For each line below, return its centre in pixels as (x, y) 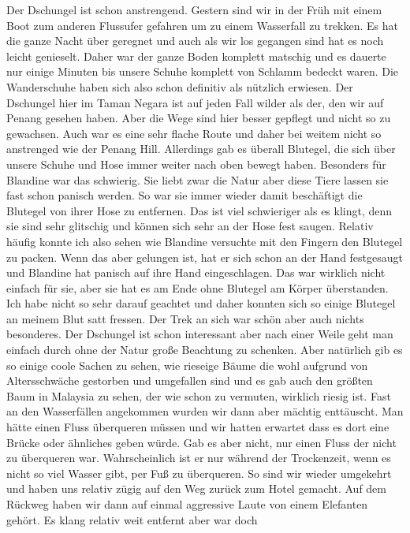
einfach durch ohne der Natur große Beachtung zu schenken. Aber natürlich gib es (205, 350)
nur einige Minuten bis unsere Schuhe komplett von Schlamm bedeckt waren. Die (203, 71)
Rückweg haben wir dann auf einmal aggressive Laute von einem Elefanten (187, 504)
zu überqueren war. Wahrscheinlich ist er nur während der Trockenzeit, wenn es (199, 458)
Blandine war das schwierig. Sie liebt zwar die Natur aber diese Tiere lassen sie (198, 179)
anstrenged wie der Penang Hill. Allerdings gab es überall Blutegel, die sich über (201, 149)
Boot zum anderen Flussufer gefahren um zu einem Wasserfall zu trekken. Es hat (202, 25)
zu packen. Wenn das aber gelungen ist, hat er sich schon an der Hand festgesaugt (205, 257)
